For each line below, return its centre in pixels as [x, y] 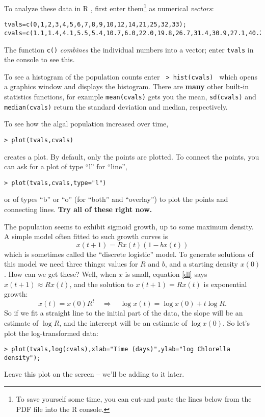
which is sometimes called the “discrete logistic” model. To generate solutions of [129, 254]
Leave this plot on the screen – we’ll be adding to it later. [94, 374]
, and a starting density [201, 264]
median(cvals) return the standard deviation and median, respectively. [116, 106]
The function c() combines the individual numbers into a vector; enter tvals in [129, 49]
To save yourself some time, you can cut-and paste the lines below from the [134, 399]
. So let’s [236, 322]
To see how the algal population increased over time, [86, 124]
